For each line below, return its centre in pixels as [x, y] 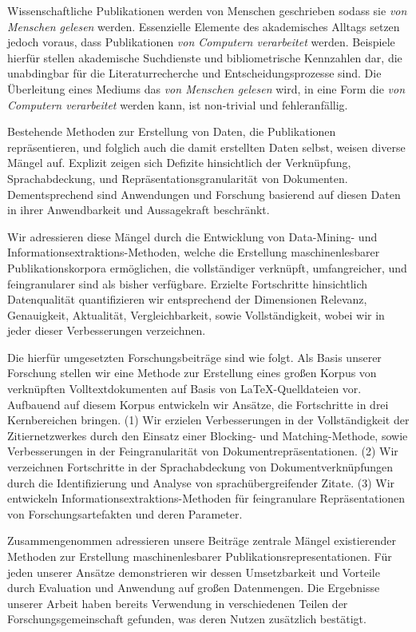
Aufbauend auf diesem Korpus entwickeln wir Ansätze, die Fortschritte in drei [198, 404]
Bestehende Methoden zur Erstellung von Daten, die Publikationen [172, 131]
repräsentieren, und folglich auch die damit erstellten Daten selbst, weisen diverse [206, 147]
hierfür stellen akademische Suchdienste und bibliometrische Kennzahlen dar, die [205, 57]
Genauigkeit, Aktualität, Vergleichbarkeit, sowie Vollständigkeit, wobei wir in [196, 314]
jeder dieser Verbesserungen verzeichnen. [107, 330]
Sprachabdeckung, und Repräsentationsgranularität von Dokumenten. [178, 178]
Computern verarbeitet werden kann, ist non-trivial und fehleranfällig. [178, 104]
